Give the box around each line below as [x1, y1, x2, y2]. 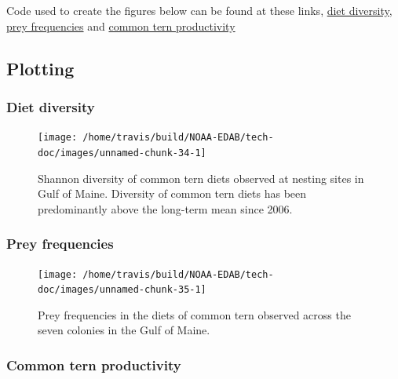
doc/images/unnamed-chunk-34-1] [38, 147, 206, 159]
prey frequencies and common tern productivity [6, 17, 236, 34]
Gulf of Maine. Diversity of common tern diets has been [38, 185, 307, 202]
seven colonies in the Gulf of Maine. [38, 322, 210, 338]
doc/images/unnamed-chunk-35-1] [38, 284, 206, 296]
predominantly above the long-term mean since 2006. [38, 200, 293, 217]
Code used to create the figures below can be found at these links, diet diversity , [6, 2, 393, 18]
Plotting [6, 56, 75, 80]
